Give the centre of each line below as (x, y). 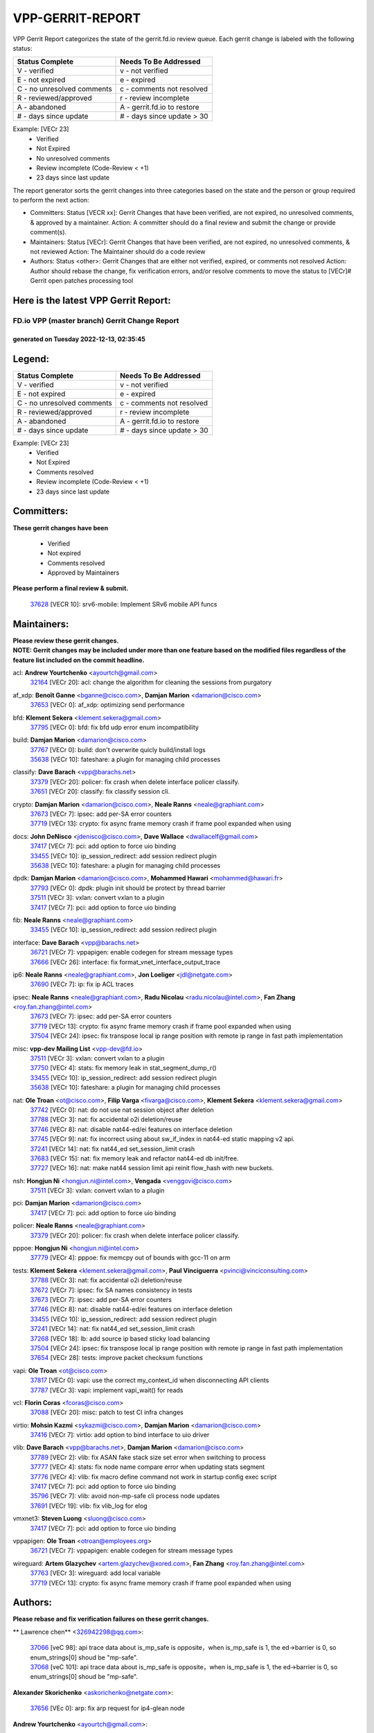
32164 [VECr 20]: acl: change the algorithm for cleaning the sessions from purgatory (151, 682)
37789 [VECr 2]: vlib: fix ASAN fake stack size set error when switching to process (148, 1457)
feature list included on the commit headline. (79, 660)
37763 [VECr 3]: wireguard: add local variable (96, 1573)
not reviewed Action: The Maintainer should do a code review (118, 252)
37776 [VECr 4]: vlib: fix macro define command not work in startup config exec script (153, 1477)
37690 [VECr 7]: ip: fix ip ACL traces (82, 984)
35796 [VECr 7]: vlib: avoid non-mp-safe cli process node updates (125, 1496)
